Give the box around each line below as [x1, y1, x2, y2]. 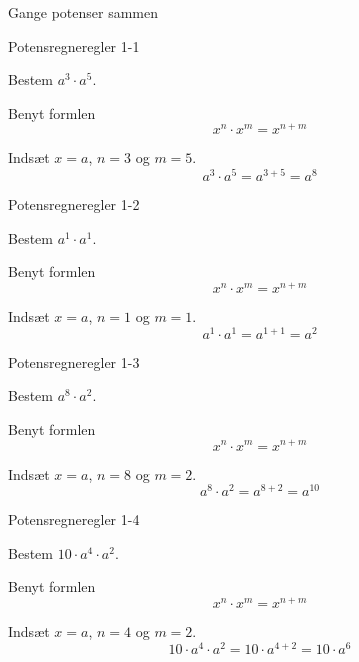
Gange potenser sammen [8, 2, 158, 22]
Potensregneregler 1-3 [8, 351, 140, 372]
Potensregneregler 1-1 [8, 35, 140, 56]
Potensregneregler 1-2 [8, 194, 140, 215]
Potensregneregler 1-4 [8, 509, 140, 530]
